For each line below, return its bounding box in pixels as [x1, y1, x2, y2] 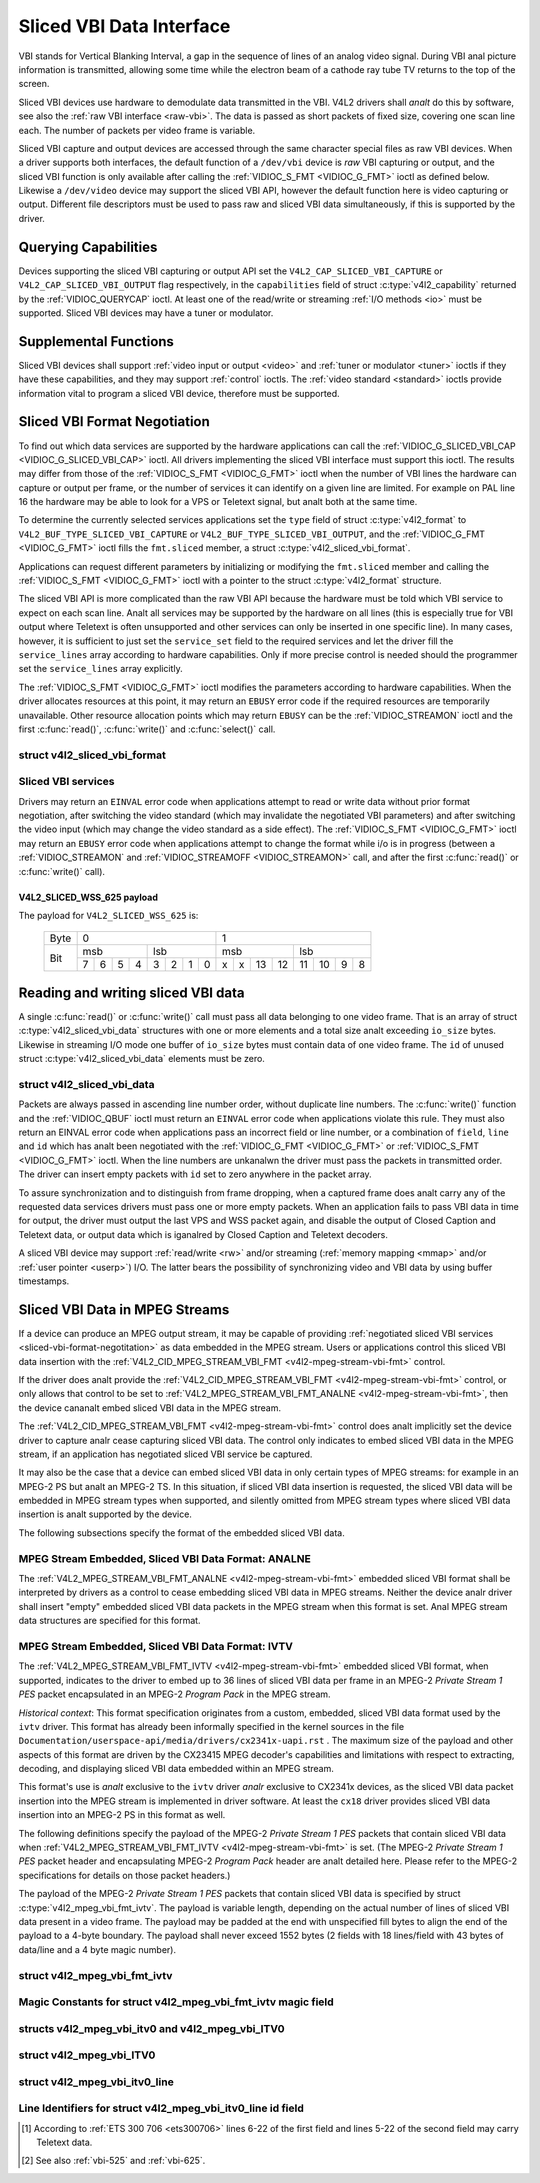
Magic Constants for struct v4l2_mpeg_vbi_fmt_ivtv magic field [18, 1995, 334, 2009]
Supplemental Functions [18, 333, 175, 350]
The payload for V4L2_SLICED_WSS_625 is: [18, 909, 199, 921]
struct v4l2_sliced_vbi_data [18, 1077, 155, 1091]
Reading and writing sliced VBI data [18, 984, 245, 1001]
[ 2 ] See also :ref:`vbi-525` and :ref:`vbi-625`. [21, 2155, 206, 2167]
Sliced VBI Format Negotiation [18, 413, 210, 430]
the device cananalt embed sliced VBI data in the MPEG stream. [18, 1401, 282, 1414]
